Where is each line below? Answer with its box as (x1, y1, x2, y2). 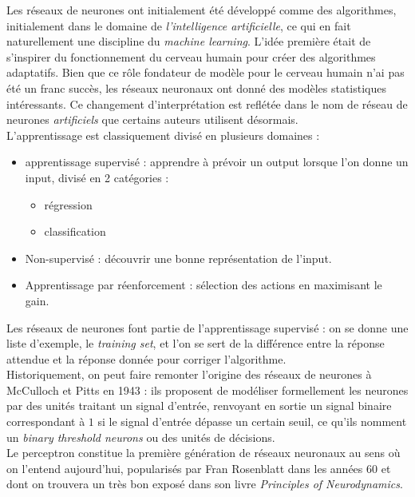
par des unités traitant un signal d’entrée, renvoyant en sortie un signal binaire (6, 397, 392, 414)
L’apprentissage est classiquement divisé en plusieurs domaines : (6, 126, 320, 143)
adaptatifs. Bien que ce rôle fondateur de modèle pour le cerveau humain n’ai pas (6, 64, 405, 81)
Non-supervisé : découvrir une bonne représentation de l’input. (25, 249, 332, 266)
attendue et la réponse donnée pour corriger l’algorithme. (6, 350, 287, 367)
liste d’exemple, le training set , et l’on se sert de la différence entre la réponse (6, 335, 385, 352)
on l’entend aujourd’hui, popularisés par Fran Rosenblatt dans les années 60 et (6, 459, 391, 476)
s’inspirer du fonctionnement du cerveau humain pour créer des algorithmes (6, 48, 376, 65)
